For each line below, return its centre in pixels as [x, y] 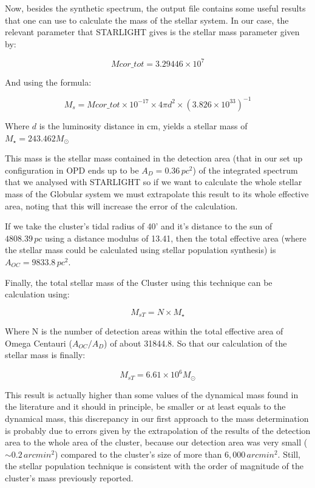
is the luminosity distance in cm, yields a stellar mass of [143, 125]
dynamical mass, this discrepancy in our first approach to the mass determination [157, 419]
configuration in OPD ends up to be [72, 170]
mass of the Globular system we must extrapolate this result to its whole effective [157, 193]
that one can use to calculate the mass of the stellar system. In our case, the [147, 20]
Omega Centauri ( [39, 343]
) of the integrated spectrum [245, 170]
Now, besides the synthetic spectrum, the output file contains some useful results [155, 8]
